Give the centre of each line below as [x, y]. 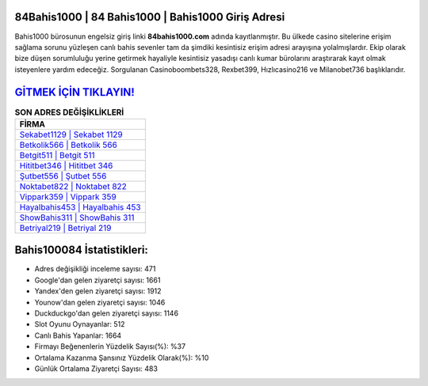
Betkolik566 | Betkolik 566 [69, 145]
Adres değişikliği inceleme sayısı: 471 [95, 269]
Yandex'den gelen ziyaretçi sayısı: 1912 [98, 291]
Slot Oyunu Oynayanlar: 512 [80, 324]
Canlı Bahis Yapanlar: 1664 [78, 335]
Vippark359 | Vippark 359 [68, 196]
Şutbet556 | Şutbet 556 [63, 176]
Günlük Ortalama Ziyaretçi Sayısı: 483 [96, 369]
